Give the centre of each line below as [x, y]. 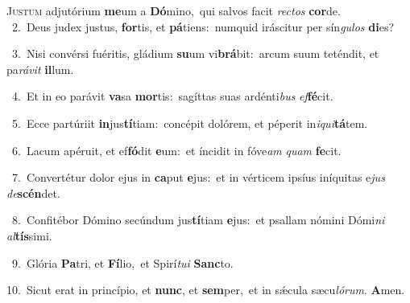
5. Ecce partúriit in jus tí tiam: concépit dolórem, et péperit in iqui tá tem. [190, 123]
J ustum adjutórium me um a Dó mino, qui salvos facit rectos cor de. [174, 10]
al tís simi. [29, 235]
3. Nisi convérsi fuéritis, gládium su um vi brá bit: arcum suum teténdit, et [195, 53]
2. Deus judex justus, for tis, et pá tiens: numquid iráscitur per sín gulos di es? [203, 26]
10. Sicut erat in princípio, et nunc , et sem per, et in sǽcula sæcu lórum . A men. [206, 290]
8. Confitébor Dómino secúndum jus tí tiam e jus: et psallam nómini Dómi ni [198, 220]
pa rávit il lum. [40, 69]
